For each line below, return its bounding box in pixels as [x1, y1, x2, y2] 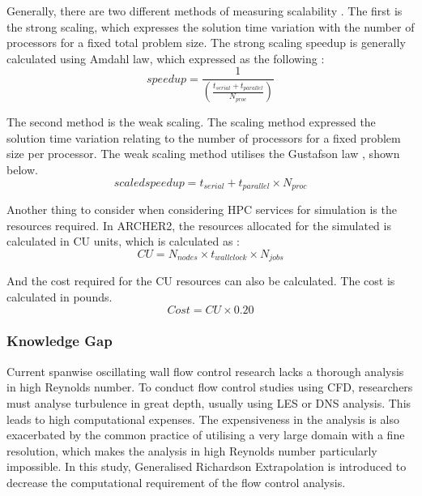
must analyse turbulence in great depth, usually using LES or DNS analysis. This [6, 394, 411, 411]
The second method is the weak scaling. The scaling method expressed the [6, 113, 376, 130]
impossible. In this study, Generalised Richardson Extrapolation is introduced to [6, 458, 407, 475]
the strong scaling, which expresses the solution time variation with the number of [6, 18, 415, 35]
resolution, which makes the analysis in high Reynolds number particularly [6, 442, 377, 459]
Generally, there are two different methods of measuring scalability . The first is [6, 2, 403, 19]
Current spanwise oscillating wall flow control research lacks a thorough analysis [6, 362, 404, 379]
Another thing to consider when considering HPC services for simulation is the [6, 201, 397, 218]
